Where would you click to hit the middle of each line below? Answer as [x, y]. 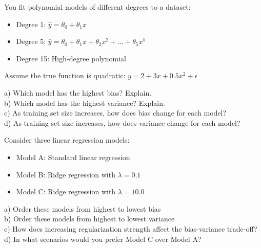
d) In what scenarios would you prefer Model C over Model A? [103, 239]
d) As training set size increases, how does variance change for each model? [122, 122]
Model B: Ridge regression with [66, 174]
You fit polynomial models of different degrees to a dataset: [97, 7]
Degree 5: [31, 41]
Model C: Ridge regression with [66, 191]
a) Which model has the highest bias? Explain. [78, 92]
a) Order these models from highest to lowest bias [83, 208]
